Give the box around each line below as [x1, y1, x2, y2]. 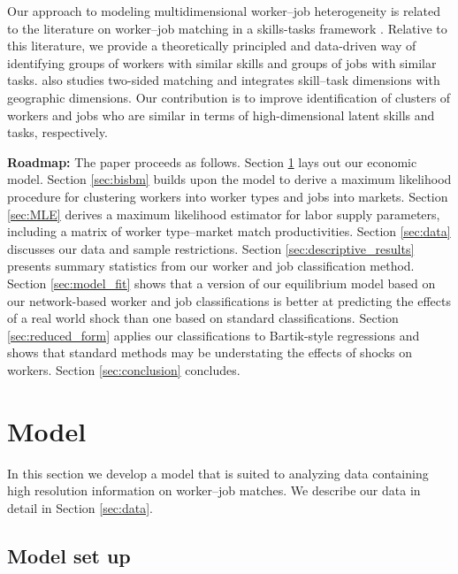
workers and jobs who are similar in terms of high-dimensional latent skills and [7, 105, 435, 124]
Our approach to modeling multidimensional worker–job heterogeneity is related [7, 2, 441, 19]
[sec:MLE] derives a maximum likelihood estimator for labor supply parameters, [7, 204, 440, 223]
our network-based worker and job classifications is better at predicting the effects [7, 291, 451, 310]
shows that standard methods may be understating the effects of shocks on [7, 343, 412, 362]
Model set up [7, 541, 131, 569]
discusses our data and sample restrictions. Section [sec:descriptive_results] [7, 239, 415, 257]
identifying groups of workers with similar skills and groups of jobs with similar [7, 53, 437, 72]
